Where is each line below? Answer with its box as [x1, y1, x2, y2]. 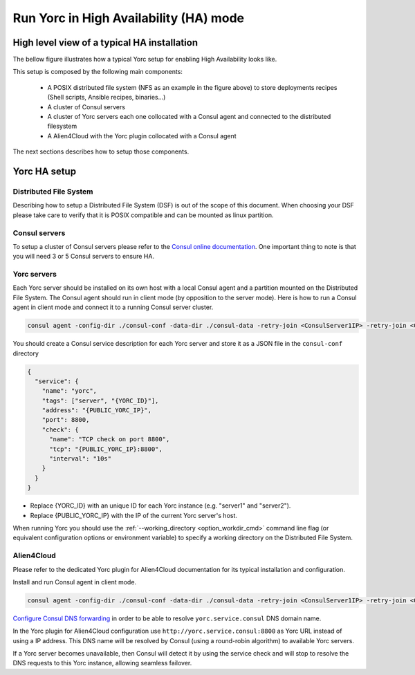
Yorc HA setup [12, 166, 76, 177]
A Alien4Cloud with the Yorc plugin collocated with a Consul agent [47, 131, 237, 140]
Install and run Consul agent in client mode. [12, 577, 137, 586]
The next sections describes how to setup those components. [12, 147, 190, 156]
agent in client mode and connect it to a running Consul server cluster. [12, 303, 214, 311]
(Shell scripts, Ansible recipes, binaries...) [47, 93, 166, 102]
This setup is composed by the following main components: [12, 68, 183, 76]
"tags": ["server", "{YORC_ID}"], [41, 396, 159, 405]
